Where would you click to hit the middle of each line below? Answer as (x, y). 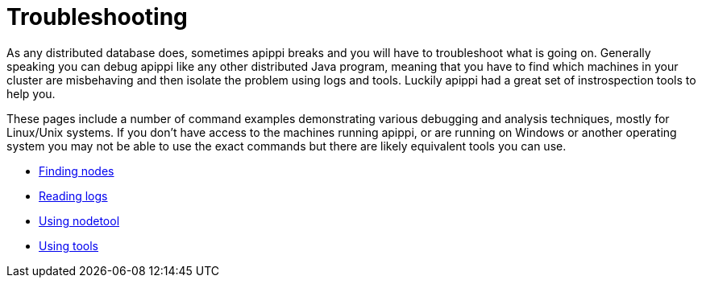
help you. (31, 93)
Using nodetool (79, 220)
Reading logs (73, 196)
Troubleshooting (97, 17)
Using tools (69, 245)
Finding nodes (77, 171)
